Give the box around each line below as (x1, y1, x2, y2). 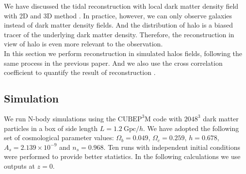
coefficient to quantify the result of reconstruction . (4, 67, 156, 77)
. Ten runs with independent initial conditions (103, 142, 241, 152)
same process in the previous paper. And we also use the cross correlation (4, 58, 223, 68)
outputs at (4, 160, 35, 171)
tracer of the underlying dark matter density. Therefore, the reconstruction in (4, 29, 234, 39)
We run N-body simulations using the (4, 113, 116, 123)
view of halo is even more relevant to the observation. (4, 39, 163, 49)
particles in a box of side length (4, 123, 98, 133)
